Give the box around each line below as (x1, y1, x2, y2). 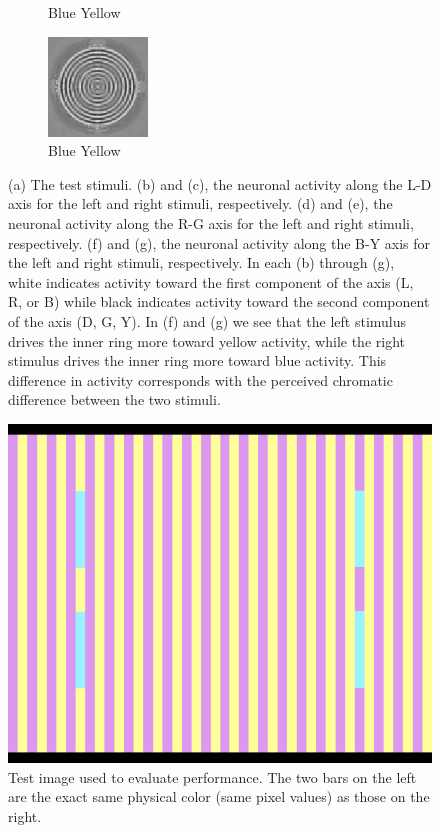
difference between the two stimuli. (8, 389, 221, 410)
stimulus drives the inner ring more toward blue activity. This (8, 350, 387, 371)
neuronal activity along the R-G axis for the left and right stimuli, (8, 212, 414, 233)
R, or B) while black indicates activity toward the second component (8, 291, 430, 312)
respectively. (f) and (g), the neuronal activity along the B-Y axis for (8, 232, 431, 253)
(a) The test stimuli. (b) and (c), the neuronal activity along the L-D (8, 173, 432, 194)
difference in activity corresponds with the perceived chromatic (8, 369, 393, 390)
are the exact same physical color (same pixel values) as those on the (8, 786, 430, 807)
